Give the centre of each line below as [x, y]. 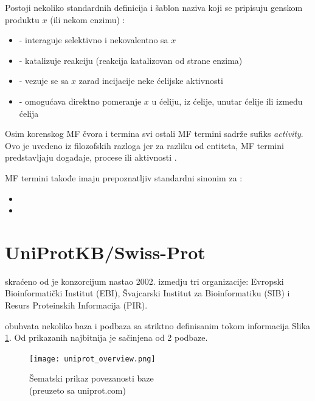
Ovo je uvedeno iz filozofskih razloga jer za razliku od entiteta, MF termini [144, 145]
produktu [22, 19]
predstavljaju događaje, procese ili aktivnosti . [91, 157]
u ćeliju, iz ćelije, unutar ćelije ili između [227, 101]
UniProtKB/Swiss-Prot [105, 252]
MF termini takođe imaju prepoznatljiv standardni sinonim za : [124, 177]
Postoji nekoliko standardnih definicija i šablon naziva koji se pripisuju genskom [154, 7]
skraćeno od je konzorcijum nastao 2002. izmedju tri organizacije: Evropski [144, 281]
